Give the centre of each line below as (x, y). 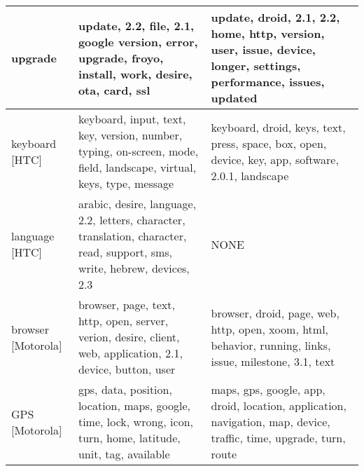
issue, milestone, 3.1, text (273, 361)
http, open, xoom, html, (270, 329)
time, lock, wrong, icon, (135, 422)
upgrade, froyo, (121, 57)
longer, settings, (256, 66)
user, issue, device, (263, 49)
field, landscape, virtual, (137, 167)
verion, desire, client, (129, 337)
